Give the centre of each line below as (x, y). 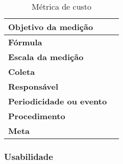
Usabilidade (29, 156)
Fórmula (25, 42)
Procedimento (37, 116)
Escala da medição (46, 57)
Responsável (33, 86)
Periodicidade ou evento (58, 101)
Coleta (22, 72)
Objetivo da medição (51, 27)
